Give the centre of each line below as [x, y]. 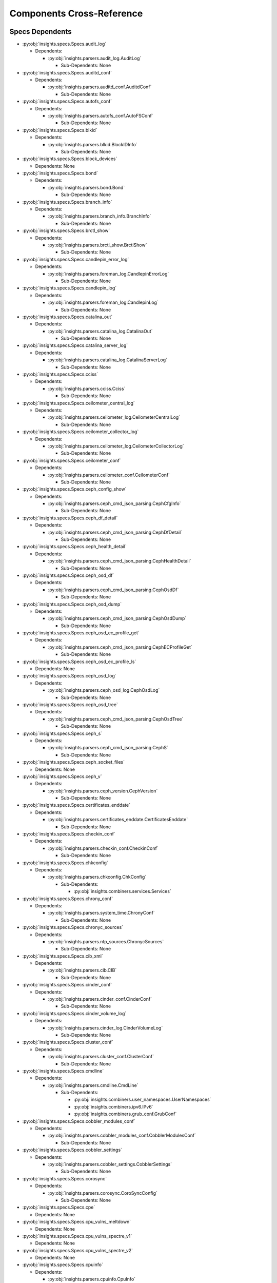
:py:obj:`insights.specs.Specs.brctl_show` [66, 230]
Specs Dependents [41, 32]
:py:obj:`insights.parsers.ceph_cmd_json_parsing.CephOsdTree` [116, 719]
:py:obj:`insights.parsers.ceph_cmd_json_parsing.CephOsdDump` [117, 618]
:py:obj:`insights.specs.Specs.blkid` [60, 130]
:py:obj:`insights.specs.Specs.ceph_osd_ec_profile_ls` [79, 662]
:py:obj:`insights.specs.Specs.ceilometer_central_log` [79, 403]
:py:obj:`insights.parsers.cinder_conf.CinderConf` [100, 999]
